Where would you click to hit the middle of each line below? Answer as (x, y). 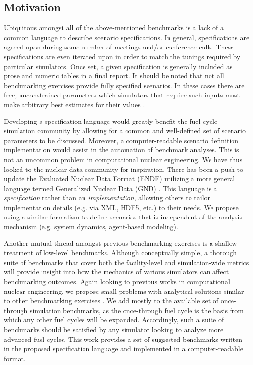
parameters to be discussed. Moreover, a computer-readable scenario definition (121, 140)
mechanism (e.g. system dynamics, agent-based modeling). (91, 227)
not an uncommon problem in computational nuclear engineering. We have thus (123, 159)
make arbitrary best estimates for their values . (74, 104)
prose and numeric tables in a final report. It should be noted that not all (114, 76)
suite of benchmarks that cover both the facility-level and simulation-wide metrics (126, 262)
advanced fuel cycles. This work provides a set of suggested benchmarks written (123, 339)
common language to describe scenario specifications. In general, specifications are (127, 37)
